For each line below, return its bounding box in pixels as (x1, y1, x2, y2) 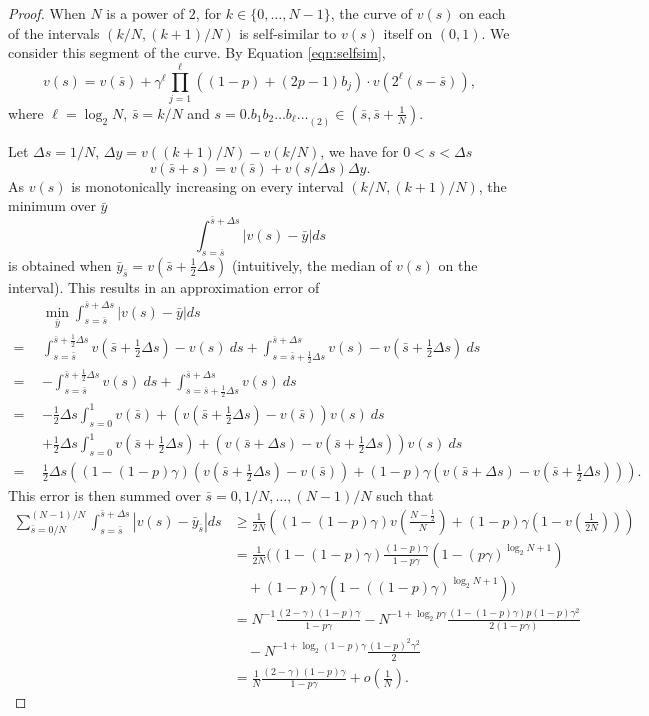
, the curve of (330, 3, 413, 23)
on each (459, 3, 506, 23)
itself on (383, 22, 433, 43)
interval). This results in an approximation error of (8, 276, 320, 297)
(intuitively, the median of (231, 254, 392, 275)
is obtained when (8, 254, 112, 275)
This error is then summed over (8, 485, 201, 506)
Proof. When (8, 3, 86, 23)
